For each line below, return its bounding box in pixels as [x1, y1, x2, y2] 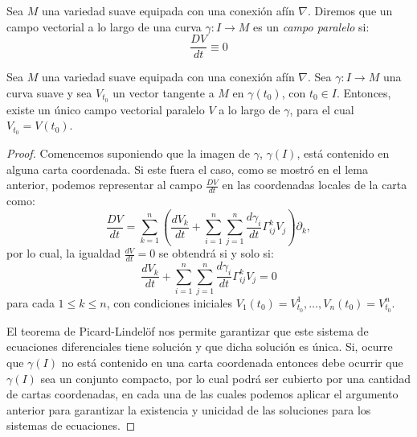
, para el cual [289, 101, 354, 117]
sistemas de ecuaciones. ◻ [6, 417, 136, 434]
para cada [6, 294, 55, 311]
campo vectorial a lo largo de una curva [6, 18, 202, 35]
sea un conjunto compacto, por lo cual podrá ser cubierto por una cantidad [40, 369, 411, 386]
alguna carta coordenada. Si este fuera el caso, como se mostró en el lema [6, 160, 368, 177]
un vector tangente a [112, 84, 215, 101]
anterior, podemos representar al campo [6, 176, 202, 193]
